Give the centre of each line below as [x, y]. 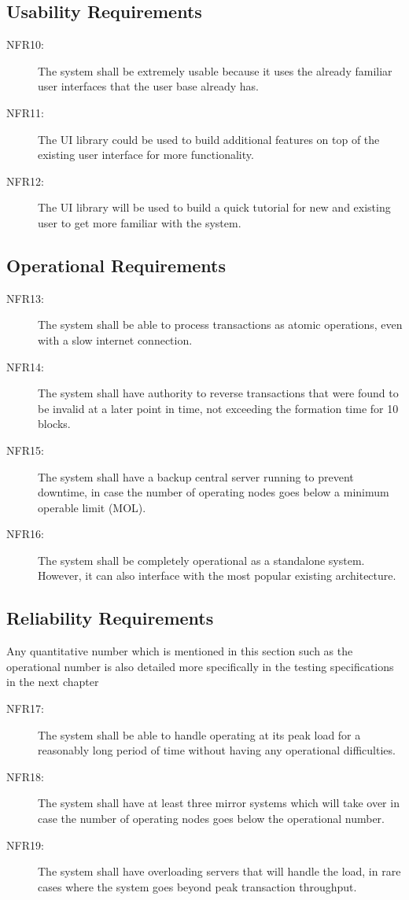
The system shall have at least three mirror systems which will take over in [219, 803]
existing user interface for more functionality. [146, 155]
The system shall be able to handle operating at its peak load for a [199, 734]
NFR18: [25, 776]
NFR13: [25, 298]
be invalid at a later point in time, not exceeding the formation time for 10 [218, 408]
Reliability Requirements [110, 618]
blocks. [54, 424]
